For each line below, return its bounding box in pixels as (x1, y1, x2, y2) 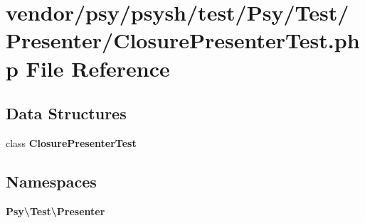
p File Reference (6, 53, 170, 82)
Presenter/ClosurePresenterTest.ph (6, 26, 360, 55)
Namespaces (6, 170, 97, 192)
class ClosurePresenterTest (6, 135, 137, 150)
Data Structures (6, 102, 127, 124)
